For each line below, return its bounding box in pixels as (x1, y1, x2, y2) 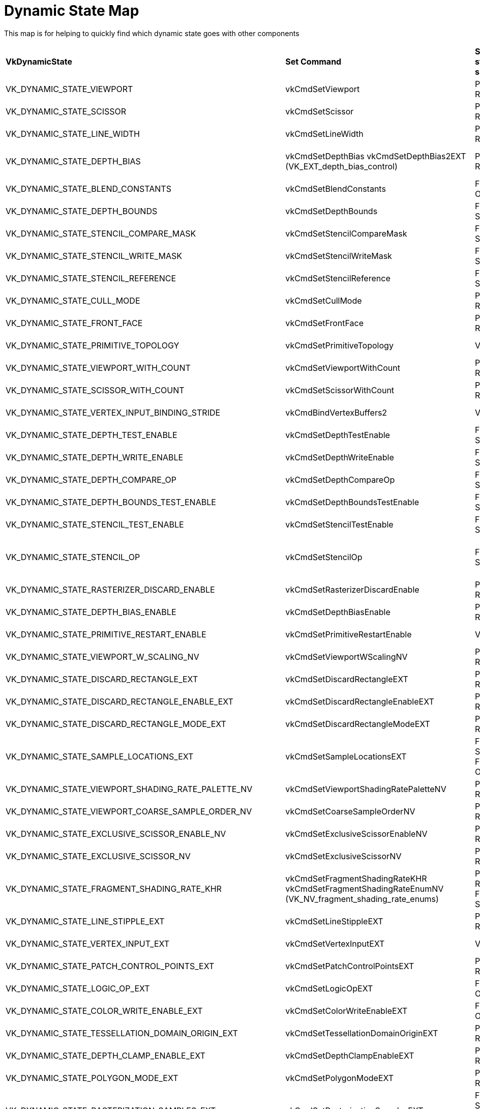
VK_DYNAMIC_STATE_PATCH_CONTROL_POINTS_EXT (6, 960, 215, 971)
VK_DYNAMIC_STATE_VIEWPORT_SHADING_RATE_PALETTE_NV (6, 783, 253, 794)
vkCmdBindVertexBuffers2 (285, 407, 387, 418)
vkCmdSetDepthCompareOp (285, 474, 395, 485)
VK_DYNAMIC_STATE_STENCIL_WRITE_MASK (6, 250, 182, 261)
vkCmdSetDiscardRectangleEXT (285, 674, 408, 684)
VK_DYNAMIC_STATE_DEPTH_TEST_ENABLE (6, 429, 177, 440)
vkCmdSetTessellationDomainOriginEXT (285, 1028, 438, 1038)
